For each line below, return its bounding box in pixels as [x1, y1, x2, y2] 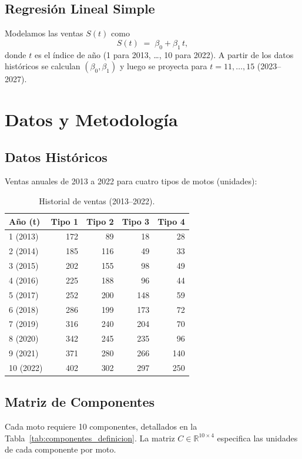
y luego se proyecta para [119, 60, 207, 72]
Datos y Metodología [5, 107, 178, 131]
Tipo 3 [122, 215, 150, 227]
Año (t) [9, 215, 41, 227]
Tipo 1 [51, 215, 79, 227]
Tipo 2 [86, 215, 114, 227]
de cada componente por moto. [5, 443, 116, 455]
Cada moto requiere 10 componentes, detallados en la [5, 420, 197, 433]
